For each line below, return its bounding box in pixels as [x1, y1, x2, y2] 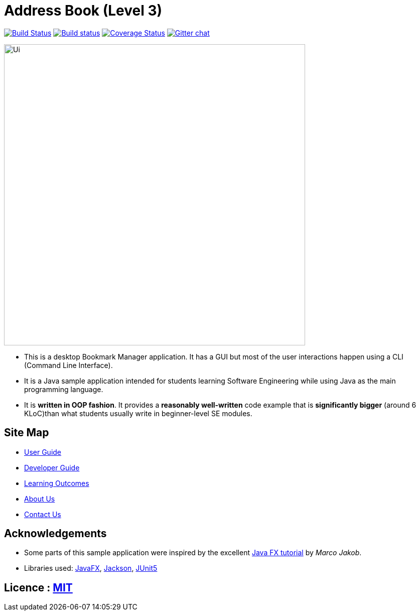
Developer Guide [24, 463, 80, 472]
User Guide [24, 447, 62, 456]
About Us [24, 494, 55, 503]
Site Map [4, 426, 49, 439]
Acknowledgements [4, 527, 107, 540]
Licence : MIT [4, 581, 73, 594]
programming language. [24, 385, 103, 394]
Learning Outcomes [24, 478, 89, 487]
